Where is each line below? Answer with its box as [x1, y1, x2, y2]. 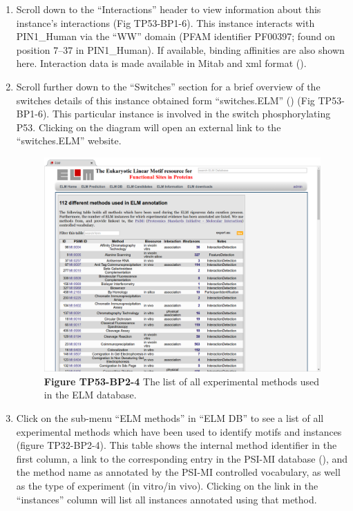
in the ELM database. [44, 387, 137, 402]
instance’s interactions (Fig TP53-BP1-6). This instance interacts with [16, 15, 315, 30]
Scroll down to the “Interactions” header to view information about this [16, 2, 321, 16]
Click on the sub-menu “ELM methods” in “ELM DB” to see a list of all [16, 411, 324, 425]
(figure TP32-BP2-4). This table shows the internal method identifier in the [16, 438, 337, 452]
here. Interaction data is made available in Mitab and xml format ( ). [16, 56, 307, 70]
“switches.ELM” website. [16, 133, 122, 148]
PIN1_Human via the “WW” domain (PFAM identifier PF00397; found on [16, 29, 335, 44]
